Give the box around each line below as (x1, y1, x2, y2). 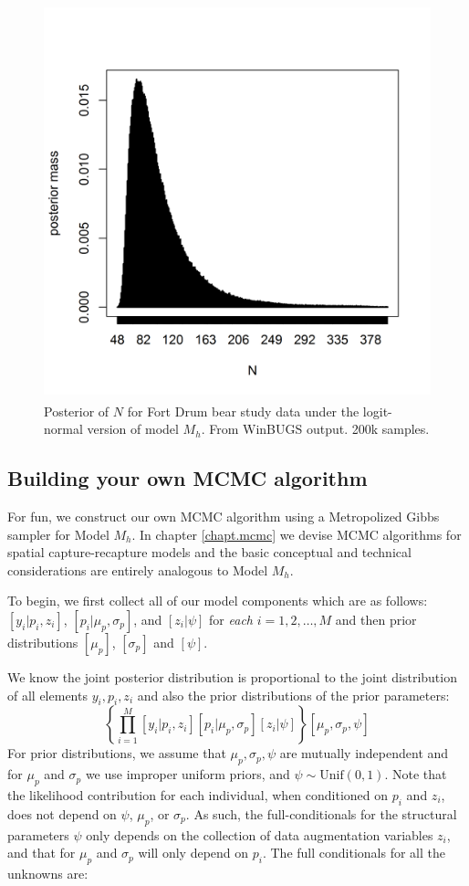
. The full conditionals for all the (262, 843, 445, 862)
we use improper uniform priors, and (85, 765, 290, 784)
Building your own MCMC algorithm (7, 464, 368, 492)
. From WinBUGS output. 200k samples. (201, 419, 430, 438)
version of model (87, 419, 179, 438)
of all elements (7, 685, 88, 704)
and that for (7, 843, 76, 862)
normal (44, 419, 83, 438)
